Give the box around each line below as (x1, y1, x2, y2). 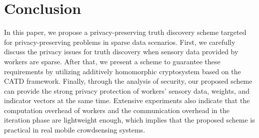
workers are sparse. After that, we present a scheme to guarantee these (4, 56, 220, 66)
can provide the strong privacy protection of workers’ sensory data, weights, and (4, 85, 250, 96)
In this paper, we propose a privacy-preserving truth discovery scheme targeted (4, 27, 246, 37)
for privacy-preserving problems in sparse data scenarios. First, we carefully (4, 36, 235, 47)
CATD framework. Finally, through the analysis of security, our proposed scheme (4, 76, 252, 86)
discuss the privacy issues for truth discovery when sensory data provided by (4, 46, 238, 57)
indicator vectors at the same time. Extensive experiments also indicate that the (4, 95, 250, 106)
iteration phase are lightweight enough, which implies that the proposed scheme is (4, 115, 255, 125)
